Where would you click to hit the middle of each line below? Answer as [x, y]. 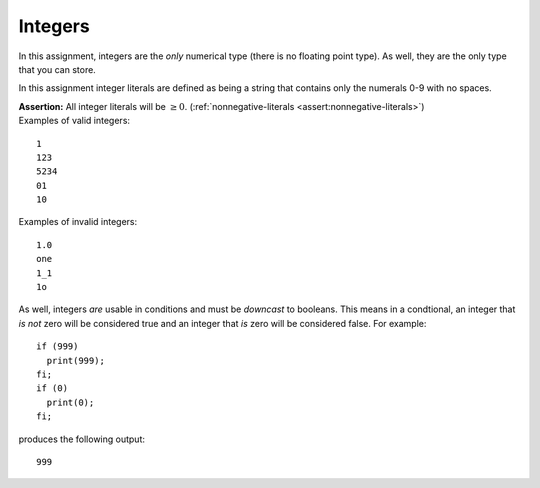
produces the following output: [81, 439]
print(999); [75, 360]
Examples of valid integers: [74, 121]
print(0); [70, 402]
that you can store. [57, 69]
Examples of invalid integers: [78, 222]
